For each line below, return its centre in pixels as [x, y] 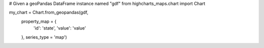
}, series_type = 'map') [44, 37]
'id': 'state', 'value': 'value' [60, 28]
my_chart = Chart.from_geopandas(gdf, [49, 13]
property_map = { [39, 21]
